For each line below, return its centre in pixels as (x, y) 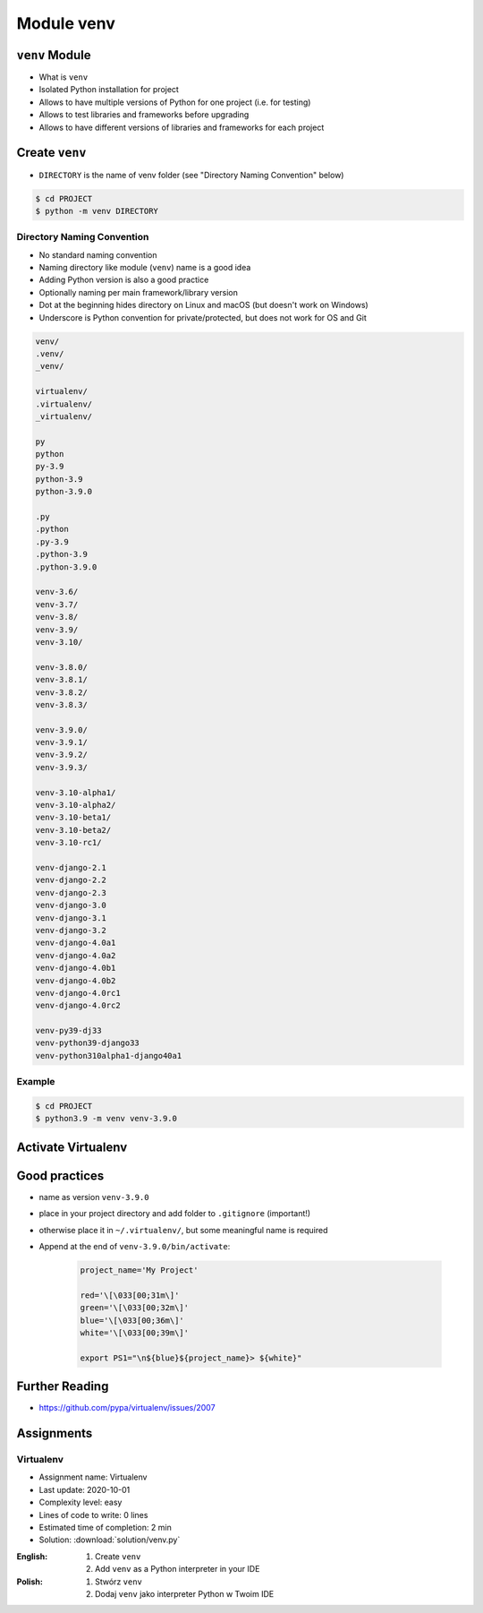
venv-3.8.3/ (62, 704)
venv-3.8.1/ (62, 680)
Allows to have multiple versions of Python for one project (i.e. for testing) (175, 102)
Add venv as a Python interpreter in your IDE (178, 1569)
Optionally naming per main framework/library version (139, 292)
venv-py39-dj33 (68, 1031)
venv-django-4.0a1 (76, 943)
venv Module (54, 55)
